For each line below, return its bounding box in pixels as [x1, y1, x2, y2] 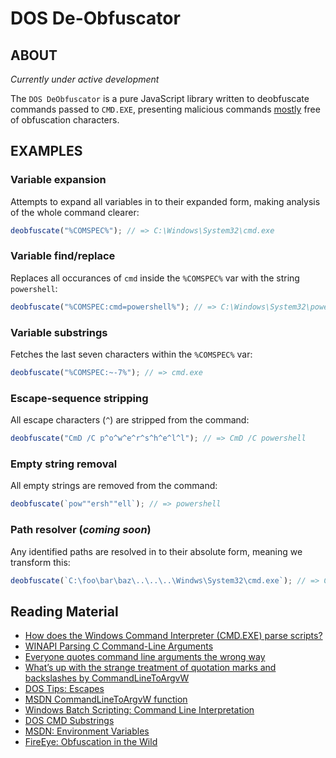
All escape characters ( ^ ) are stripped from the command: [10, 414, 250, 426]
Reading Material [10, 603, 119, 620]
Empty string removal [10, 457, 118, 471]
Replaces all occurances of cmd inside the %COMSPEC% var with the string [10, 272, 300, 284]
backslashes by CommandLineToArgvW [24, 672, 190, 684]
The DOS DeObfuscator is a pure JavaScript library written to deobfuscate [10, 93, 310, 104]
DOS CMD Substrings [24, 715, 115, 727]
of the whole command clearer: [10, 206, 140, 218]
